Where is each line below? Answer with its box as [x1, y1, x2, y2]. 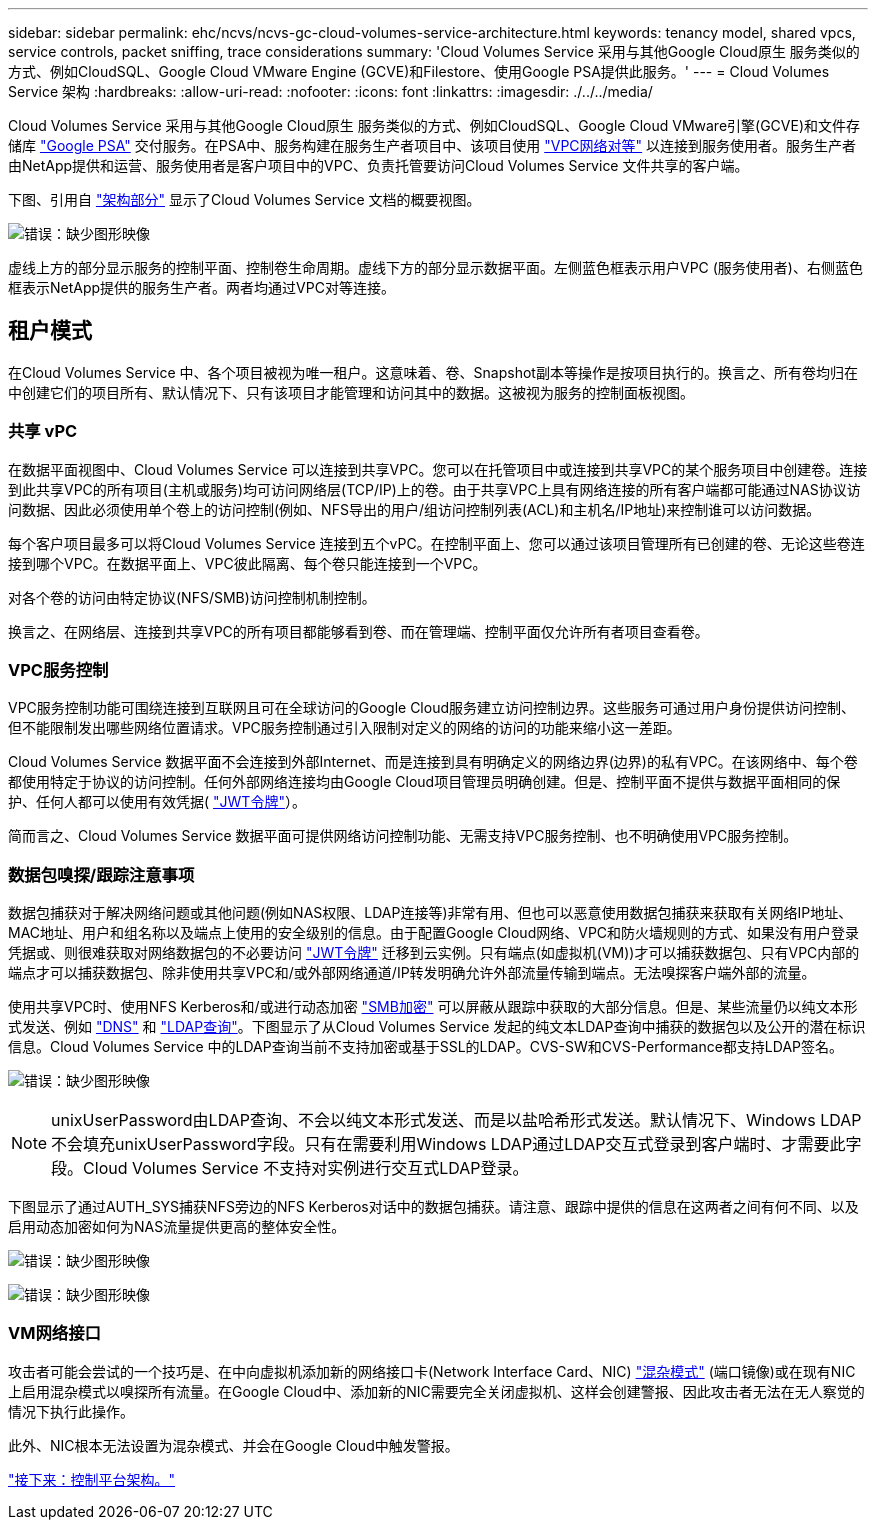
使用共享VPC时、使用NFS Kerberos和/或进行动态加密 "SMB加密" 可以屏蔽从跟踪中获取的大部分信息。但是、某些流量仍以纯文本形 [8, 998, 858, 1016]
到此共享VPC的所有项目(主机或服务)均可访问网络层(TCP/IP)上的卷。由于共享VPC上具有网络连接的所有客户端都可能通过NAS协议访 [8, 480, 861, 498]
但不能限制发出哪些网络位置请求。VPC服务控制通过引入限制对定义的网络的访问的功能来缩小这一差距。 [8, 719, 681, 737]
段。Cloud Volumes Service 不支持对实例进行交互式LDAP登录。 [51, 1158, 529, 1179]
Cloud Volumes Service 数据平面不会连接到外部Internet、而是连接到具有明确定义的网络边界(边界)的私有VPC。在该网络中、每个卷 [8, 753, 858, 771]
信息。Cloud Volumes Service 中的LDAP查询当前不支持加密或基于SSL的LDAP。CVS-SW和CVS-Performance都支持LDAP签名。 [8, 1038, 843, 1056]
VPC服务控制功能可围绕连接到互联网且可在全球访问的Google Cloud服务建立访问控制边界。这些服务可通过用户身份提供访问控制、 [8, 699, 855, 717]
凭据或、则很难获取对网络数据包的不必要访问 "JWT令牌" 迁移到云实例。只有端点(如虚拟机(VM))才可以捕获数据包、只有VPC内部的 [8, 944, 860, 962]
